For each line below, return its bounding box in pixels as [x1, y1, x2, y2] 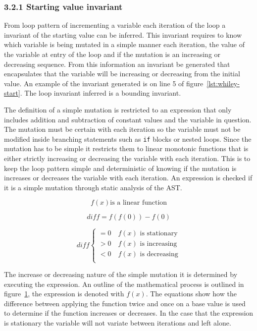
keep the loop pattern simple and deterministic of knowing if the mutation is [4, 163, 237, 173]
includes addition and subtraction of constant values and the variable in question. [4, 114, 252, 124]
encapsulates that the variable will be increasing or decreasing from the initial [4, 68, 240, 79]
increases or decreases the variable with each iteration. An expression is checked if [4, 172, 253, 183]
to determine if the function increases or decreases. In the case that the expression [4, 308, 254, 318]
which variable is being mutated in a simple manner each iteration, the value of [4, 39, 245, 50]
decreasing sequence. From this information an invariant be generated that [4, 58, 230, 69]
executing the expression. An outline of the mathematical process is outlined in [4, 278, 244, 289]
